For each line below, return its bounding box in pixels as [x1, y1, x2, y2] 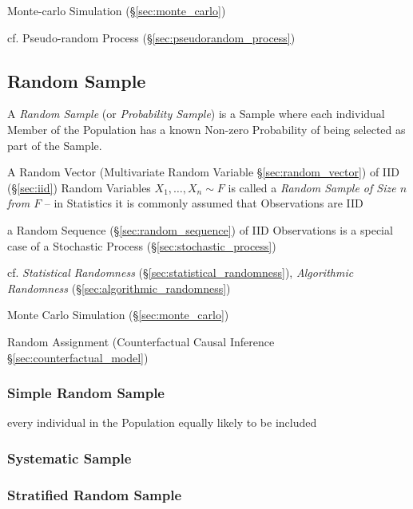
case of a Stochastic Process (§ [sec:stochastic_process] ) [7, 237, 276, 254]
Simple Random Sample [7, 383, 165, 403]
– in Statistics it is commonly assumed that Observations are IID [44, 195, 363, 211]
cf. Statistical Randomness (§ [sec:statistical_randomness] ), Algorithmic [7, 264, 354, 281]
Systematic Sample [7, 448, 132, 468]
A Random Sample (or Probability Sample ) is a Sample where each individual [7, 105, 385, 122]
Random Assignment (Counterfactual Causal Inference [7, 333, 275, 349]
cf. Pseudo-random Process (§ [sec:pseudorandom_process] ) [7, 29, 296, 45]
